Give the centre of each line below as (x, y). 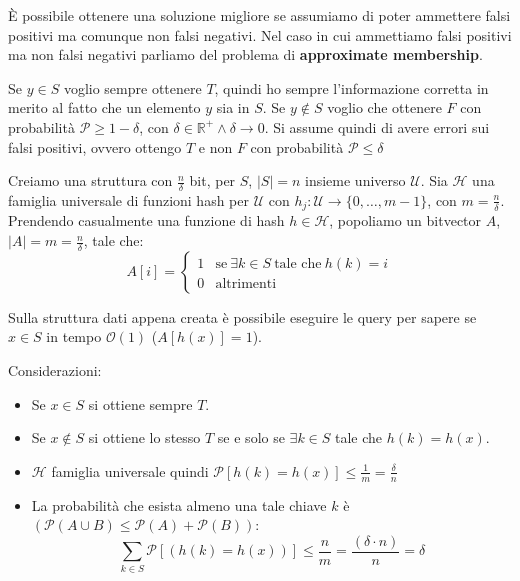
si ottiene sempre (140, 403)
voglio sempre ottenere (132, 87)
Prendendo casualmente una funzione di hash (146, 220)
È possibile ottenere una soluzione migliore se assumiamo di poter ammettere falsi (259, 15)
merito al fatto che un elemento (104, 107)
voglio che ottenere (384, 107)
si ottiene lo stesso (144, 437)
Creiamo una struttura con (90, 180)
